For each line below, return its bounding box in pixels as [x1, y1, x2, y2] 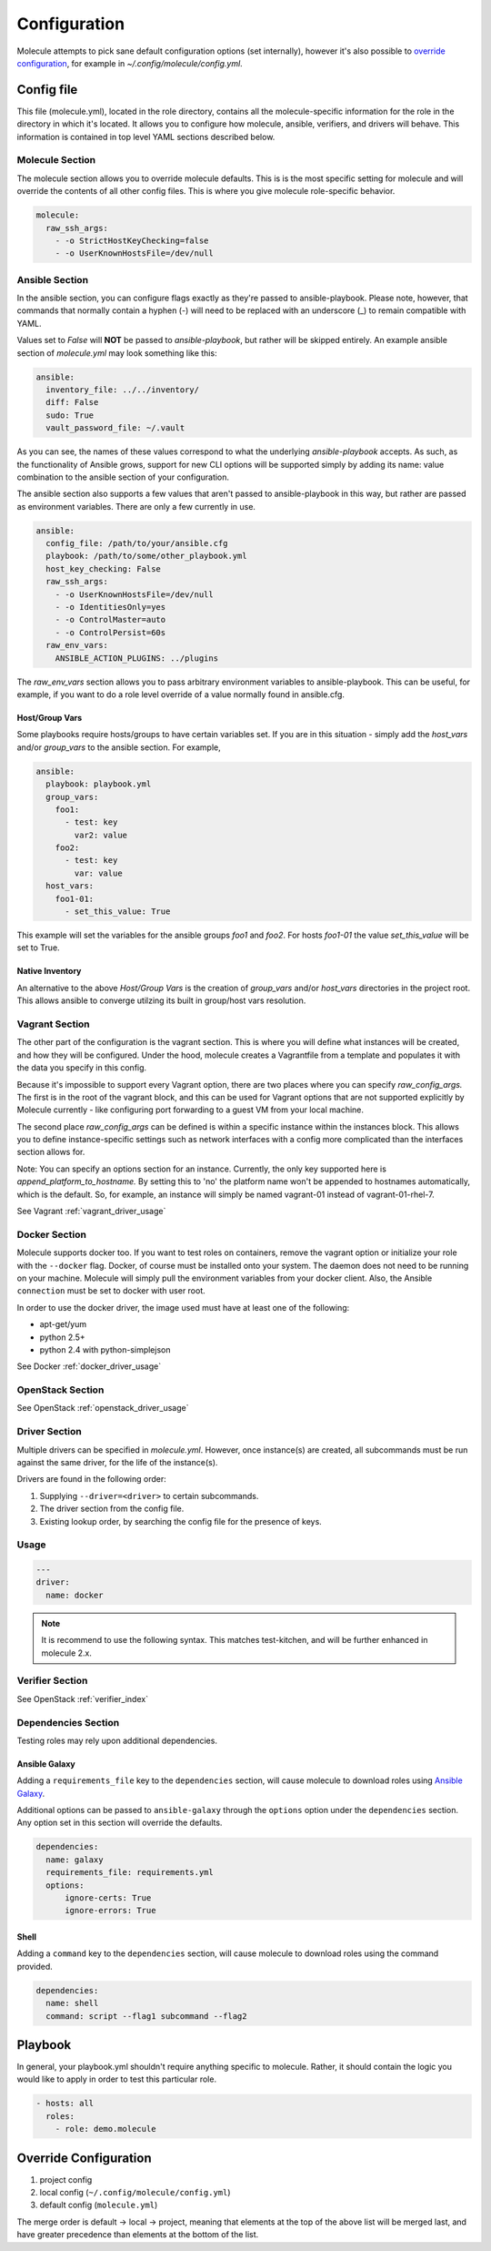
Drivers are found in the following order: [16, 1474, 167, 1485]
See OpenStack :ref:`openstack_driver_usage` [16, 1403, 189, 1414]
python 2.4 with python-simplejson [39, 1344, 171, 1355]
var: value [74, 867, 123, 878]
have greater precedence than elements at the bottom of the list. [16, 2229, 259, 2240]
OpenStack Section [16, 1384, 105, 1396]
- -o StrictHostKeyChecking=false [55, 235, 209, 246]
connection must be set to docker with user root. [16, 1285, 206, 1296]
